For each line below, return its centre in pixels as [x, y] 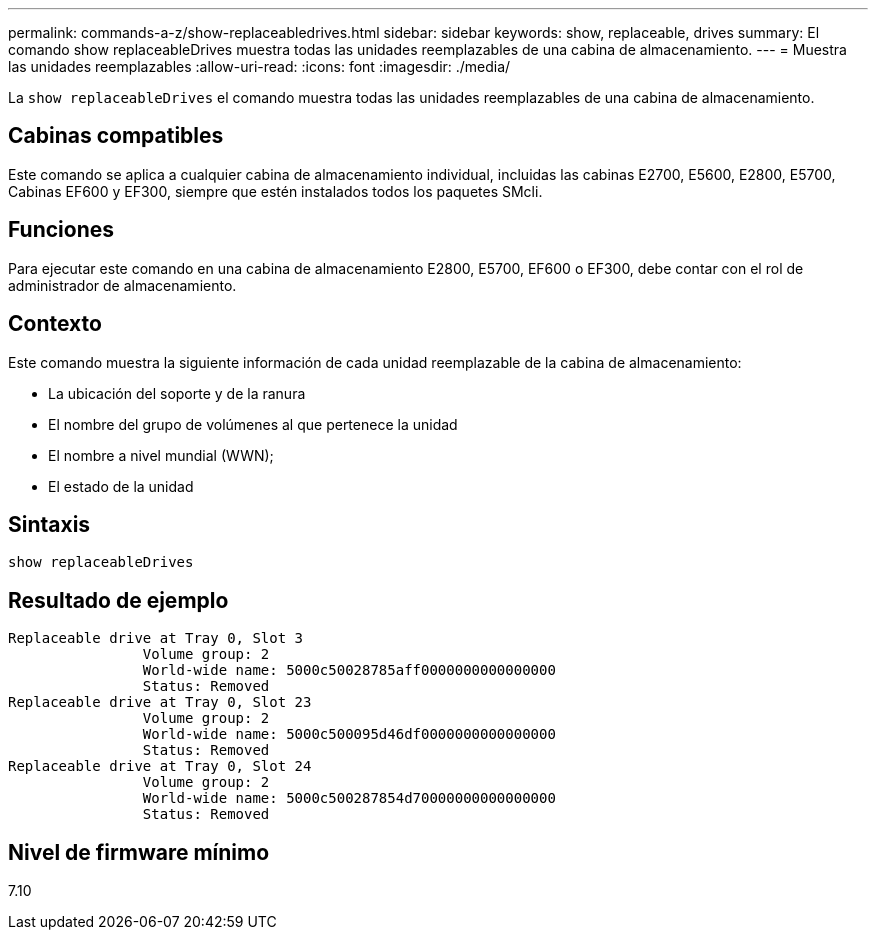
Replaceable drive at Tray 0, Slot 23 [160, 702]
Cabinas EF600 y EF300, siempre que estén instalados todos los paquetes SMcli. [275, 191]
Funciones [61, 230]
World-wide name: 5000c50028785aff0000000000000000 [349, 670]
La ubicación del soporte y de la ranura [177, 393]
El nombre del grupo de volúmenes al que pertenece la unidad [253, 424]
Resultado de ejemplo [118, 600]
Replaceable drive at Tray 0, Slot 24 [160, 766]
